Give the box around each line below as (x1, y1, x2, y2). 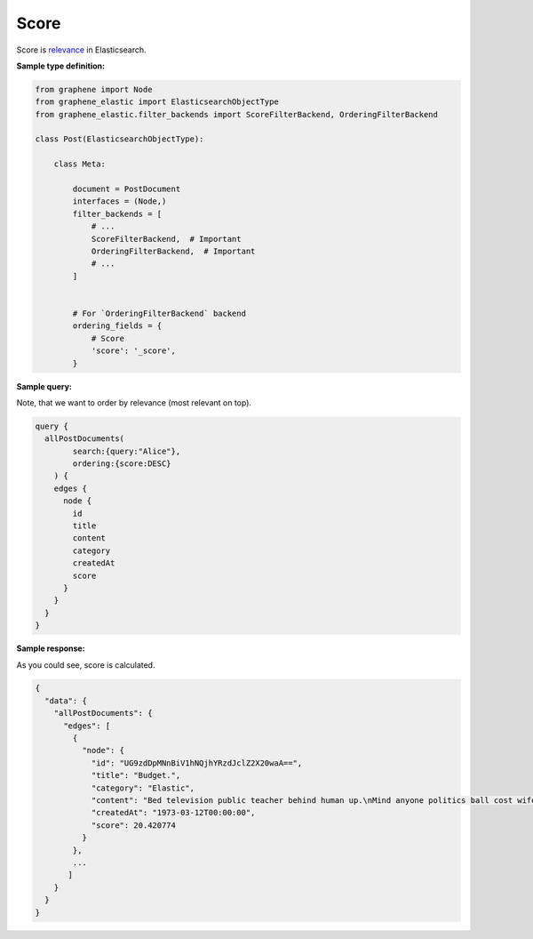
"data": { (44, 695, 88, 706)
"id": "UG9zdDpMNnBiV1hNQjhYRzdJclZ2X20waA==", (91, 758, 303, 768)
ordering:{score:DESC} (72, 459, 172, 469)
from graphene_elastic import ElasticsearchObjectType (35, 97, 279, 107)
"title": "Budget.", (91, 770, 181, 781)
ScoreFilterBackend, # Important (91, 234, 242, 244)
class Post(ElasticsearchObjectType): (35, 134, 204, 144)
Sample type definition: (16, 60, 106, 71)
